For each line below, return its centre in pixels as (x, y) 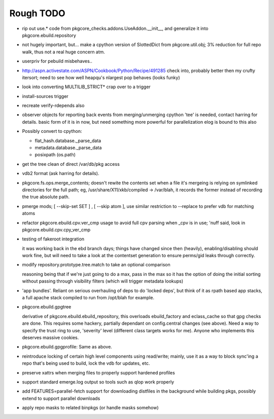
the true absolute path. (46, 197)
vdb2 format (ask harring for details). (61, 173)
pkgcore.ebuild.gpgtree (47, 307)
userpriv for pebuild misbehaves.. (57, 61)
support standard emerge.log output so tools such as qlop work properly (98, 382)
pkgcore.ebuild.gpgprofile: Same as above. (67, 347)
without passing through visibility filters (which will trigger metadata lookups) (103, 281)
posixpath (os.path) (55, 155)
